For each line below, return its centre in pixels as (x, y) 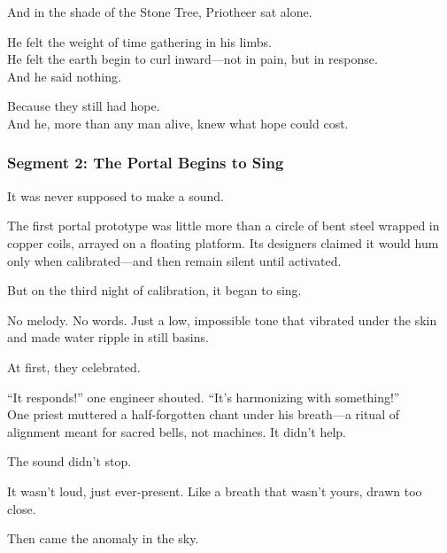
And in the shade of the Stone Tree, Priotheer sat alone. (160, 12)
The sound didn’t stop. (69, 461)
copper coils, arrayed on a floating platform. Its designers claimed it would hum (223, 242)
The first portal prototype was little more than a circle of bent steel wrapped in (223, 226)
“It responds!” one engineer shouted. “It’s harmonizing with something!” (204, 397)
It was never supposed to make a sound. (116, 195)
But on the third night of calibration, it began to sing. (154, 290)
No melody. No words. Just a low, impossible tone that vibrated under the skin (222, 319)
